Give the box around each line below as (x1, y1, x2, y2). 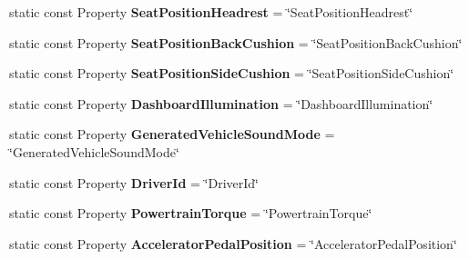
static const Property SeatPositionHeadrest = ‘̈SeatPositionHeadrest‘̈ (9, 3, 413, 21)
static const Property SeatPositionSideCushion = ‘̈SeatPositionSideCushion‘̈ (9, 64, 454, 83)
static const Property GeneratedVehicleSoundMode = (9, 125, 335, 144)
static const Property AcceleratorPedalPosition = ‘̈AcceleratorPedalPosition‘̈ (9, 234, 457, 253)
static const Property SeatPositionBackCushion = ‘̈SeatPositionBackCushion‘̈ (9, 33, 463, 52)
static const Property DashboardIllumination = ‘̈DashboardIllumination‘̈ (9, 94, 433, 113)
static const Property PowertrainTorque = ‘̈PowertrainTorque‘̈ (9, 204, 372, 223)
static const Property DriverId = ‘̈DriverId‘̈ (9, 173, 260, 192)
